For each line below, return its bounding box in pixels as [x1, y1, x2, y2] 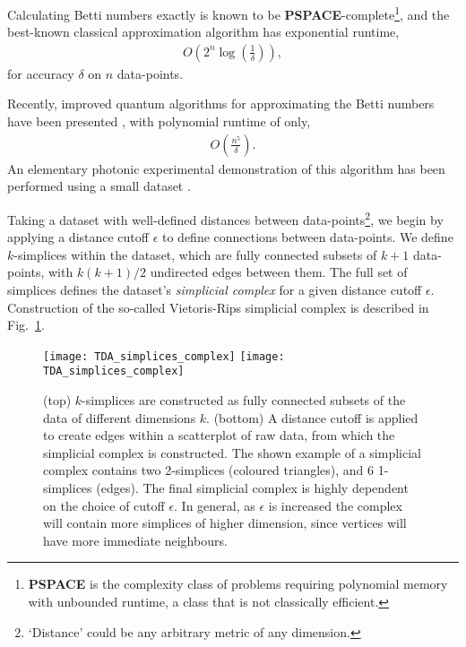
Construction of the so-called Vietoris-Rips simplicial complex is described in [7, 298, 429, 316]
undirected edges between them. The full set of [150, 263, 408, 281]
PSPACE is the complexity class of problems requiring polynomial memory [28, 574, 448, 593]
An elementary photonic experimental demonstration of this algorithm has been [7, 159, 445, 177]
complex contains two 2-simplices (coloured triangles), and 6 [43, 461, 375, 479]
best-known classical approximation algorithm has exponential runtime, [7, 22, 400, 41]
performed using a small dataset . [7, 177, 191, 195]
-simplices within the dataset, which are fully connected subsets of [13, 245, 377, 263]
